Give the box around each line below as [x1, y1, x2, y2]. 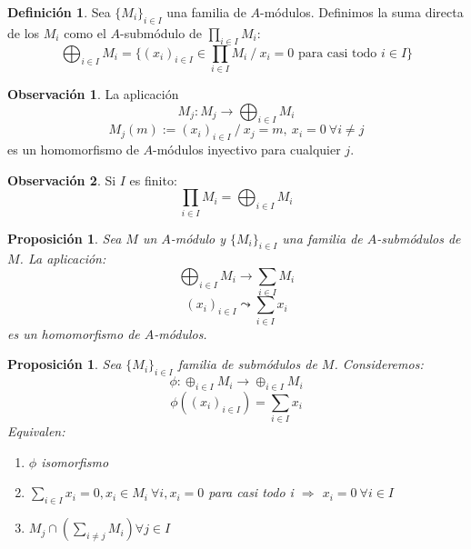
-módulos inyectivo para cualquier [153, 140, 341, 159]
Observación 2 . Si [7, 170, 116, 189]
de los [7, 23, 40, 42]
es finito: [129, 170, 177, 189]
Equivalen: [7, 422, 65, 441]
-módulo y [170, 228, 225, 247]
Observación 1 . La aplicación [7, 84, 179, 103]
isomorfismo [41, 452, 109, 471]
